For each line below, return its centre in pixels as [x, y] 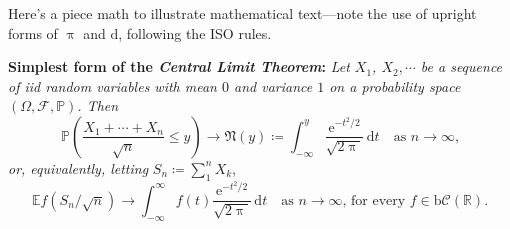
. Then [98, 105]
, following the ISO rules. [195, 32]
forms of [33, 32]
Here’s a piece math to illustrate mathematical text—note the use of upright [242, 13]
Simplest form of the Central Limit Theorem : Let [179, 66]
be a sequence [461, 66]
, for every [374, 200]
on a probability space [395, 85]
